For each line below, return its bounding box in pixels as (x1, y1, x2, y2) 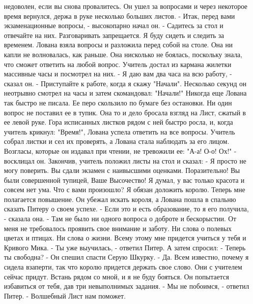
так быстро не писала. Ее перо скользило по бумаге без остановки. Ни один (4, 97, 232, 107)
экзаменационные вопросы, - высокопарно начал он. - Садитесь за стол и (4, 20, 224, 31)
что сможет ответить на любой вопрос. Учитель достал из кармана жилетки (4, 59, 231, 69)
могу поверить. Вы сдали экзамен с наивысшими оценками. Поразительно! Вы (4, 165, 240, 175)
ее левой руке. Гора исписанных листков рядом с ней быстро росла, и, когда (4, 117, 233, 127)
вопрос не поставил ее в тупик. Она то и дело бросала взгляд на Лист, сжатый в (4, 107, 246, 117)
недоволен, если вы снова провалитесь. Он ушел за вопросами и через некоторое (4, 1, 248, 11)
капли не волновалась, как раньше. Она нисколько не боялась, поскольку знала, (4, 49, 243, 59)
